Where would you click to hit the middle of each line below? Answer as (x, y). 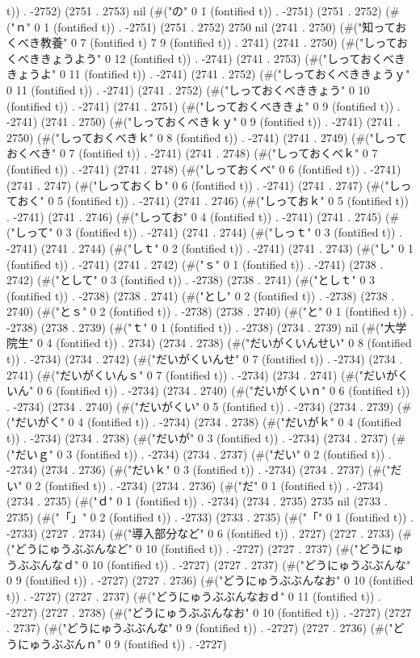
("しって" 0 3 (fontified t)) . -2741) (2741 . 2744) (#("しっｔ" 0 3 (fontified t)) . (205, 232)
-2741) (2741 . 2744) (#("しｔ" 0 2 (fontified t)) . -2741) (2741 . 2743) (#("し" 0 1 (210, 247)
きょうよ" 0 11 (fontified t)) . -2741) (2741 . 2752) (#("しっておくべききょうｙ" (208, 74)
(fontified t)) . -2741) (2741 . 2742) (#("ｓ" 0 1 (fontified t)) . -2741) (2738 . (195, 264)
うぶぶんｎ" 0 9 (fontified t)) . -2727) (133, 643)
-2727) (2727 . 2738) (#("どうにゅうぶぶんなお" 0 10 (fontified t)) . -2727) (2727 (209, 612)
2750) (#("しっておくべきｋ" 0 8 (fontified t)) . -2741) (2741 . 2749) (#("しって (207, 137)
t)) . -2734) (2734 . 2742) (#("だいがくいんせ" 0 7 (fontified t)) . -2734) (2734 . (205, 359)
